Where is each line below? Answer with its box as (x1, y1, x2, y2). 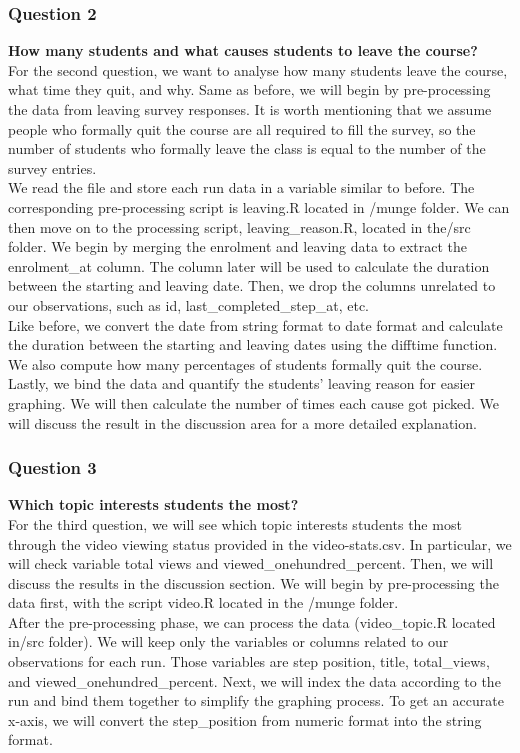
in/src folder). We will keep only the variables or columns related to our (8, 631, 449, 652)
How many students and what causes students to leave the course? (8, 40, 478, 61)
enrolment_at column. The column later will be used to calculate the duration (8, 255, 490, 276)
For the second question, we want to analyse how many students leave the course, (8, 59, 508, 80)
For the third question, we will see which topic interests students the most (8, 513, 462, 534)
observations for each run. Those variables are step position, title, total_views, (8, 651, 490, 672)
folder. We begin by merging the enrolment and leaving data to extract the (8, 236, 468, 257)
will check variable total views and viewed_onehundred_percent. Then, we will (8, 553, 494, 574)
